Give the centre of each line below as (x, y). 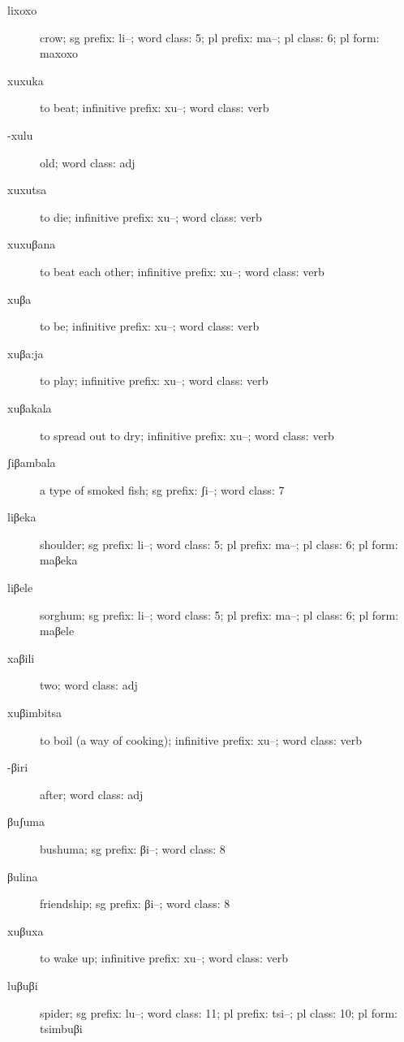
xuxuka (26, 80)
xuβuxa (26, 930)
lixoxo (22, 10)
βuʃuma (26, 821)
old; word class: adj (88, 162)
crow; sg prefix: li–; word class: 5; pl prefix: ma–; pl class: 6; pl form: (210, 37)
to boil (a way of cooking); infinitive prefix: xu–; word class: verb (201, 739)
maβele (57, 631)
